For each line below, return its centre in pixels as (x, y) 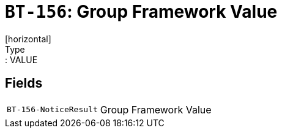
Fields (24, 83)
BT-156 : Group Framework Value (141, 12)
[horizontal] (28, 39)
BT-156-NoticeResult (52, 110)
